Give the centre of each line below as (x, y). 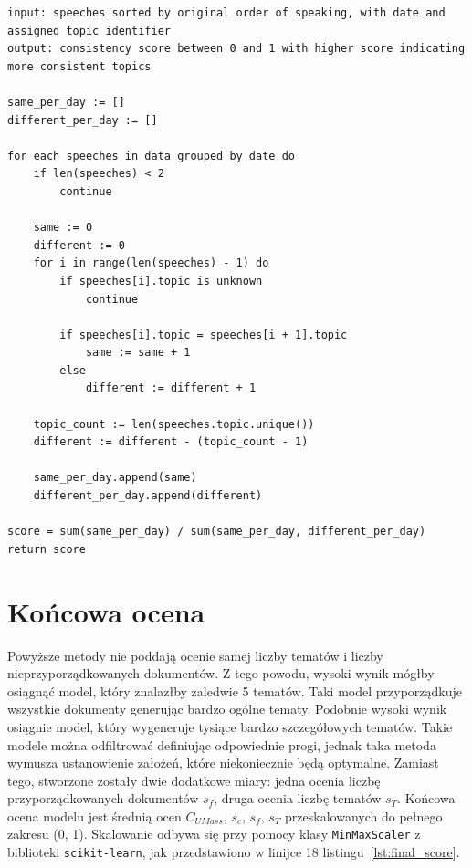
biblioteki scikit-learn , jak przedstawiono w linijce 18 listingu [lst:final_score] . (234, 852)
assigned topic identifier (89, 31)
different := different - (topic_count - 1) (171, 442)
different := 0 (79, 245)
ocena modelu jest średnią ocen (94, 816)
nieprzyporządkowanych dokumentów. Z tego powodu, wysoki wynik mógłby (221, 673)
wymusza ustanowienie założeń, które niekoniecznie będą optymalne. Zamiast (223, 763)
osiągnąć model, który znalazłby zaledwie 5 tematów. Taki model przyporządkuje (235, 690)
